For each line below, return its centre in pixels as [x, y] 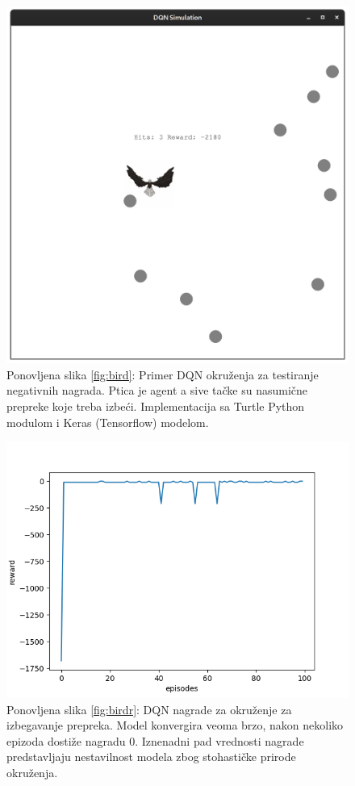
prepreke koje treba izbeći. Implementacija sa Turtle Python [156, 406]
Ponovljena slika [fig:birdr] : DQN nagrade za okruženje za [149, 709]
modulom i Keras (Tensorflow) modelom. [108, 422]
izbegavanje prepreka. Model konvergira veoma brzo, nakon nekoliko [175, 725]
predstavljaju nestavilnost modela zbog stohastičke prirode [151, 757]
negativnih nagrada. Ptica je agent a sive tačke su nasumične [157, 390]
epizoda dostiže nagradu [66, 740]
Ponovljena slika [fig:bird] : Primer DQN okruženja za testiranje [163, 374]
